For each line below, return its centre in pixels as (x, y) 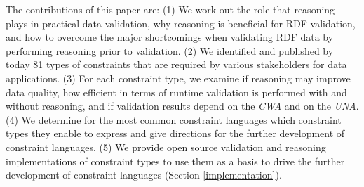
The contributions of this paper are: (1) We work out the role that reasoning (170, 9)
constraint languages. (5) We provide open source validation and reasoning (166, 147)
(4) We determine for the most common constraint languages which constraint (174, 119)
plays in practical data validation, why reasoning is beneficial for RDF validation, (181, 23)
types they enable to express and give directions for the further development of (175, 133)
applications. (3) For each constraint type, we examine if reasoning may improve (178, 78)
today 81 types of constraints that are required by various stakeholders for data (176, 64)
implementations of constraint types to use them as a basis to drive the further (175, 161)
